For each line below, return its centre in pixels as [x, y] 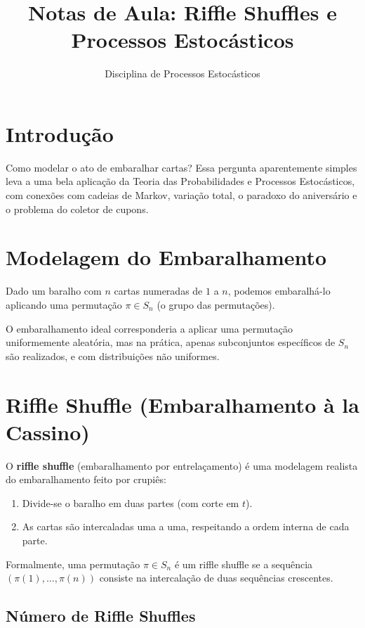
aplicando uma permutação [64, 304]
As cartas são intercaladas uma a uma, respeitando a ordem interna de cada [186, 526]
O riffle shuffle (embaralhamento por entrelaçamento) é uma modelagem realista [182, 465]
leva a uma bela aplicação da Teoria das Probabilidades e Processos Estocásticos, [180, 181]
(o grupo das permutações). [216, 304]
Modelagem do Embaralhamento [166, 257]
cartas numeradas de [158, 291]
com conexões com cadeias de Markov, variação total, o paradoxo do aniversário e [181, 195]
